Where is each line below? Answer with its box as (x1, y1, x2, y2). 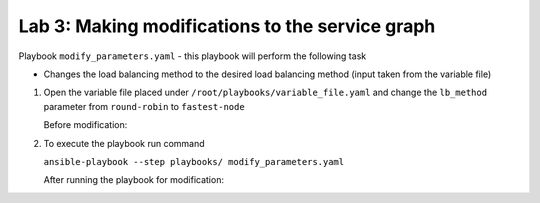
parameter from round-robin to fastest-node (43, 100, 245, 112)
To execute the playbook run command (43, 137, 205, 149)
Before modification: (43, 119, 128, 131)
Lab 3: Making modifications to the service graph (18, 15, 436, 37)
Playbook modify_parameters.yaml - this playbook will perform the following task (18, 50, 367, 62)
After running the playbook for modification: (43, 174, 225, 186)
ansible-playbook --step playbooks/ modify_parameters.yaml (43, 156, 345, 167)
